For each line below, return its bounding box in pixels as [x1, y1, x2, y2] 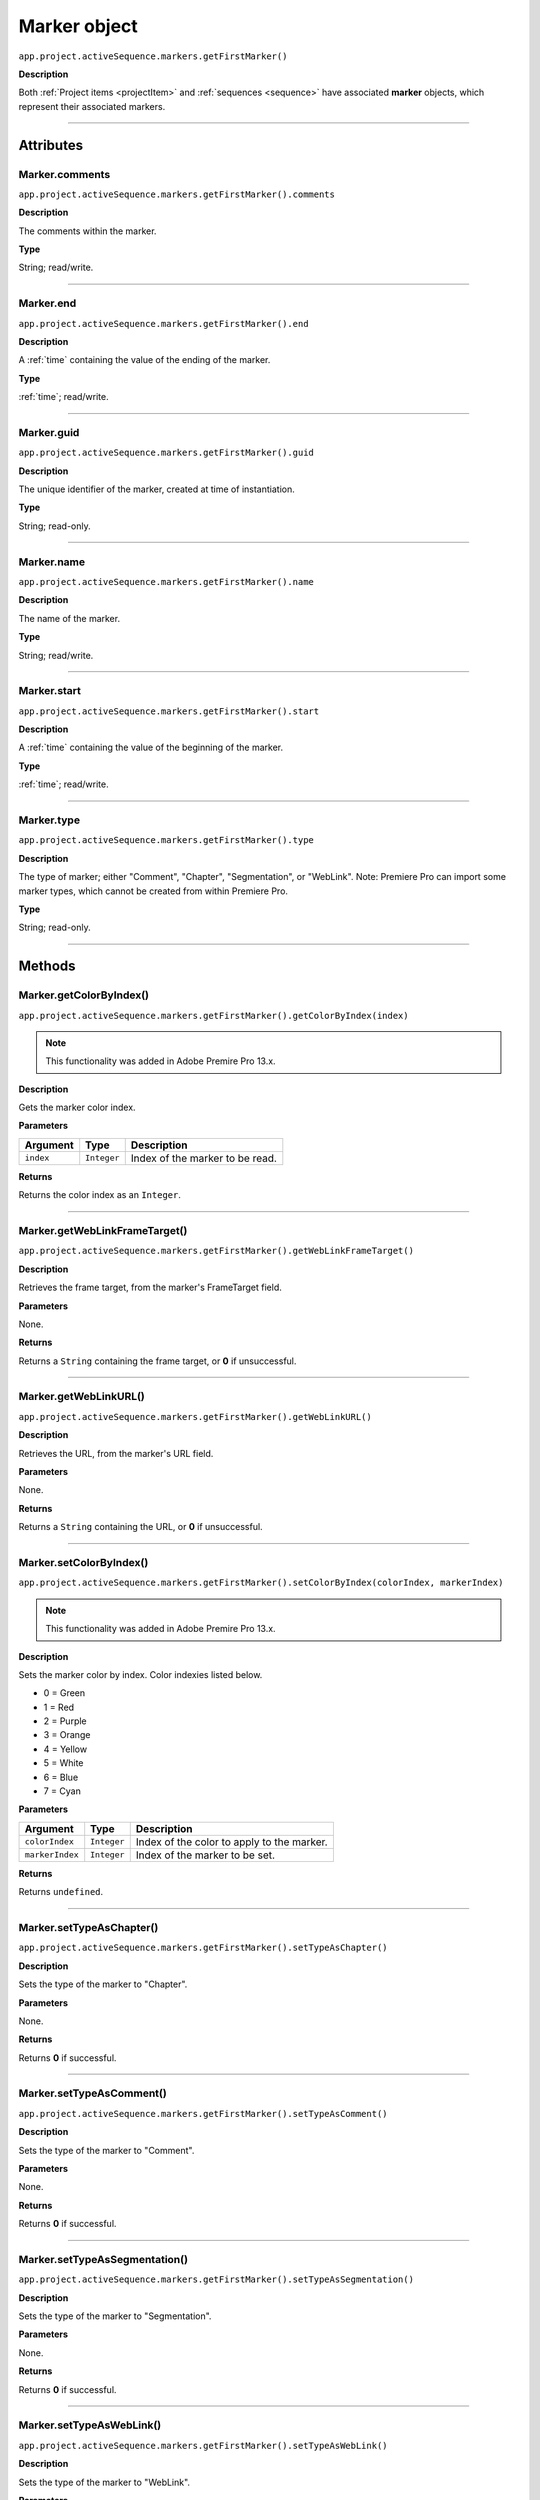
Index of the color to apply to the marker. [135, 1835, 329, 1849]
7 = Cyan [43, 1785, 82, 1797]
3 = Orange [43, 1729, 91, 1741]
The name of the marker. [18, 612, 120, 624]
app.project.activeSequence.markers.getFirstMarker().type [18, 835, 315, 846]
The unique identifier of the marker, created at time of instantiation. [18, 483, 295, 495]
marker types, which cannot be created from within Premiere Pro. [18, 885, 289, 897]
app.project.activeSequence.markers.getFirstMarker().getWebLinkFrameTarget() [18, 1245, 415, 1257]
